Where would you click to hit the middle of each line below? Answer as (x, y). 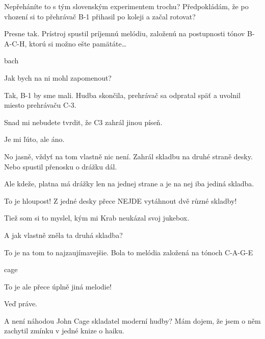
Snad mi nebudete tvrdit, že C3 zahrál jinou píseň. (83, 122)
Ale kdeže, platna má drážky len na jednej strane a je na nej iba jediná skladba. (129, 184)
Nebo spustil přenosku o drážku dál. (61, 166)
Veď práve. (21, 304)
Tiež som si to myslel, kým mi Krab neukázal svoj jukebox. (97, 218)
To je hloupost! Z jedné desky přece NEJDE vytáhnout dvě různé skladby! (121, 200)
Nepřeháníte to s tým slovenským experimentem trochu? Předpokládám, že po (126, 6)
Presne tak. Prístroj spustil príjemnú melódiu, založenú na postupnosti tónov (125, 33)
